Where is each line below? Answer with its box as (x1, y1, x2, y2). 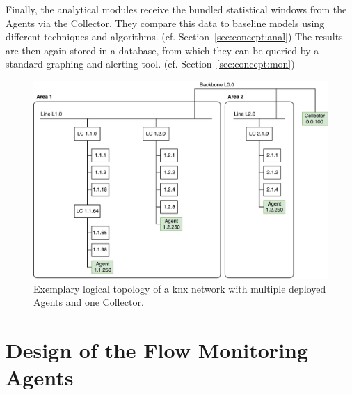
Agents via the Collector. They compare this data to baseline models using (6, 15, 325, 30)
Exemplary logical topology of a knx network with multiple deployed (33, 281, 326, 295)
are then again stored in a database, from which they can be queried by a (6, 42, 319, 57)
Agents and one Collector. (33, 295, 144, 309)
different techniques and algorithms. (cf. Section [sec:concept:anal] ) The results (6, 29, 343, 44)
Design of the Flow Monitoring (6, 335, 309, 364)
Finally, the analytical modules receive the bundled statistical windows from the (6, 2, 347, 16)
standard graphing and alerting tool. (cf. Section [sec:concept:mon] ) (6, 56, 295, 71)
